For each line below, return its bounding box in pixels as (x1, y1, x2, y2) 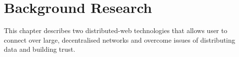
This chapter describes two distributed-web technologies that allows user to (4, 25, 227, 35)
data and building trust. (4, 44, 76, 54)
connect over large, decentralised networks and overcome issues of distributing (4, 34, 236, 45)
